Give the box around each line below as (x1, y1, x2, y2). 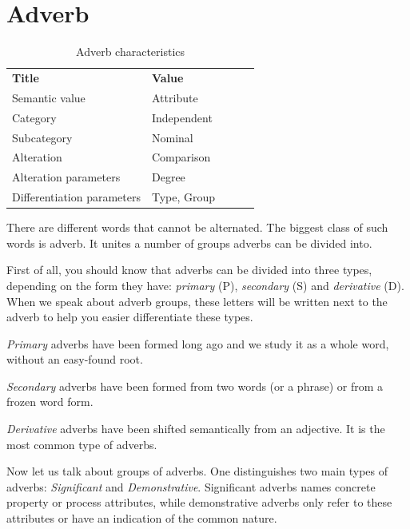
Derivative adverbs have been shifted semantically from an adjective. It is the (6, 420, 385, 437)
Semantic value (12, 89, 86, 105)
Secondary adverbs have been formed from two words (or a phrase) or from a (6, 377, 383, 394)
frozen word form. (6, 393, 94, 410)
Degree (152, 169, 185, 185)
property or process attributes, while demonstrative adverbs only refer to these (6, 494, 392, 511)
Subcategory (12, 129, 73, 145)
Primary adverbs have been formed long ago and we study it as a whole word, (6, 335, 389, 352)
